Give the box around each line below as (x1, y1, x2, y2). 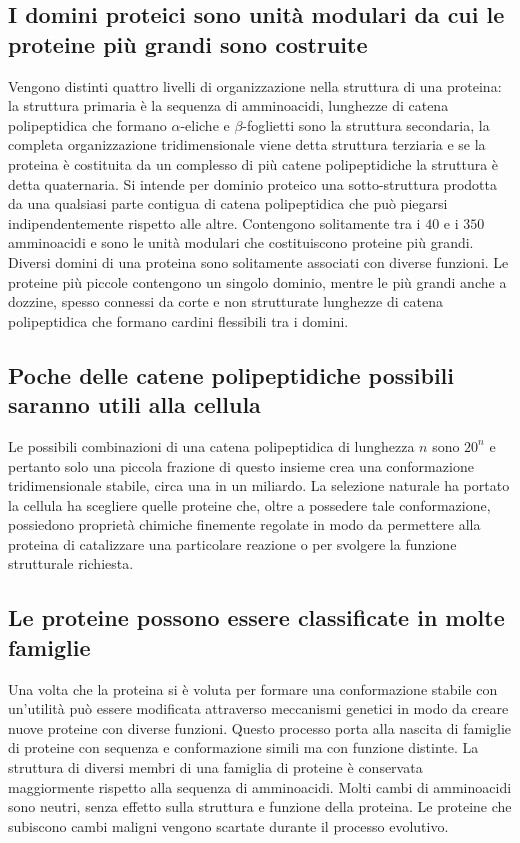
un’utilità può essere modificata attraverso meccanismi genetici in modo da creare (8, 698, 509, 719)
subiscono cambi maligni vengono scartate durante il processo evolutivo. (8, 815, 449, 836)
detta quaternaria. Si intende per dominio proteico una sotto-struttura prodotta (8, 173, 497, 194)
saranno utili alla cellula (8, 389, 261, 420)
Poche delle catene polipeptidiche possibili (8, 359, 454, 390)
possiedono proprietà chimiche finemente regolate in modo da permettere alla (8, 514, 481, 535)
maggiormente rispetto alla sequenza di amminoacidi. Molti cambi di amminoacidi (8, 776, 512, 797)
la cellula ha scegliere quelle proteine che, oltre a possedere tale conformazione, (8, 494, 491, 515)
